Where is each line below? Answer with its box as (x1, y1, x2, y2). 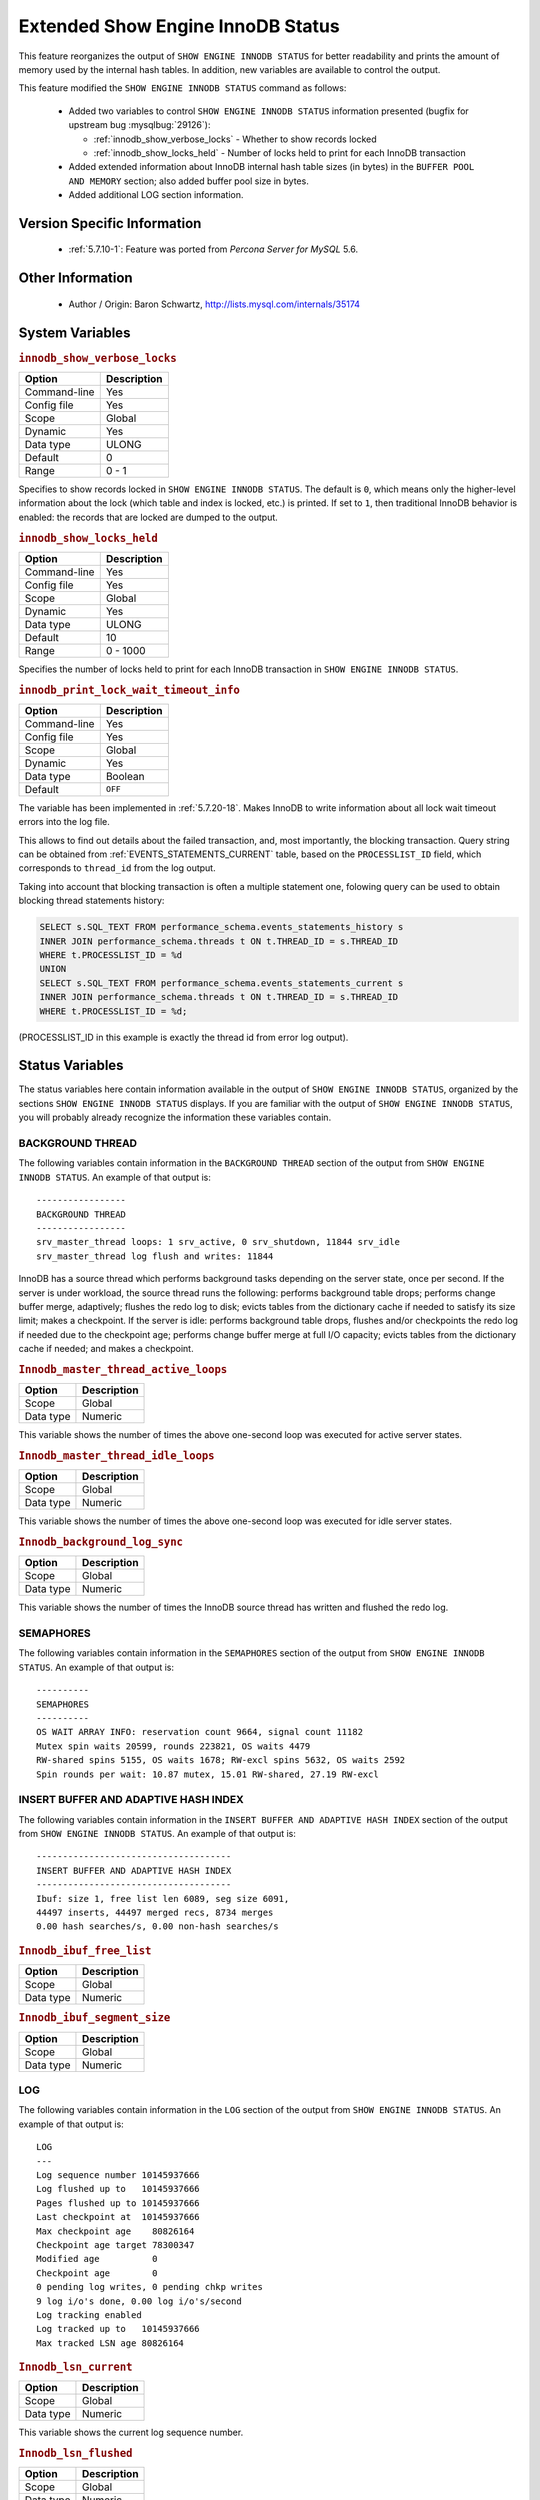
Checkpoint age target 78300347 (36, 2239, 195, 2250)
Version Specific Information (18, 215, 202, 232)
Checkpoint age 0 (36, 2267, 158, 2279)
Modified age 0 (36, 2253, 158, 2265)
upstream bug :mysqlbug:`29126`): (68, 119, 211, 131)
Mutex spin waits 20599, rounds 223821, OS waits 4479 (36, 1740, 311, 1752)
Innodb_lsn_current (18, 2360, 133, 2374)
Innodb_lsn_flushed (18, 2446, 133, 2460)
